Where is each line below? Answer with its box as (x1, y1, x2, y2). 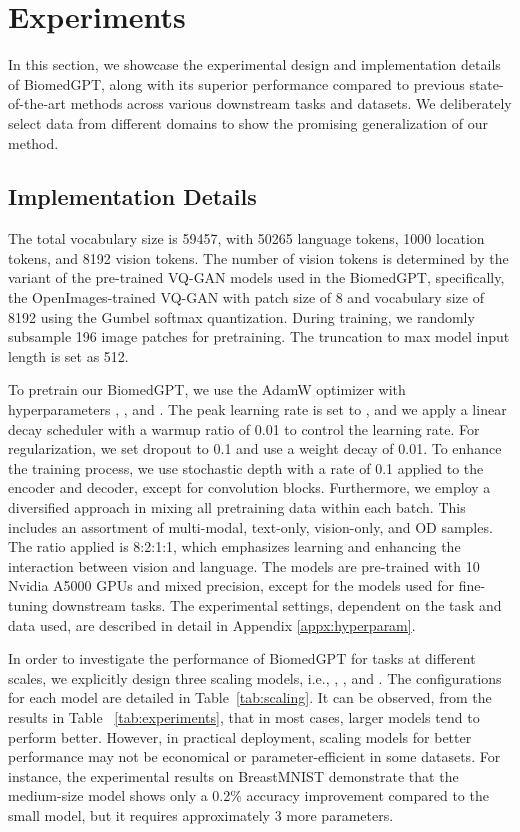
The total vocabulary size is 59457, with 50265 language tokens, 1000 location (8, 228, 485, 249)
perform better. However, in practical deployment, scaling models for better (8, 726, 472, 747)
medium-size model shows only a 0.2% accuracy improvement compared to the (8, 785, 489, 806)
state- (469, 73, 504, 94)
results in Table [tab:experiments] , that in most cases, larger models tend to (8, 706, 480, 727)
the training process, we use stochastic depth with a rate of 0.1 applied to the (8, 457, 484, 478)
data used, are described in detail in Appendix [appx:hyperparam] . (8, 614, 416, 635)
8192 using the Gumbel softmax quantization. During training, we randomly (8, 306, 475, 327)
